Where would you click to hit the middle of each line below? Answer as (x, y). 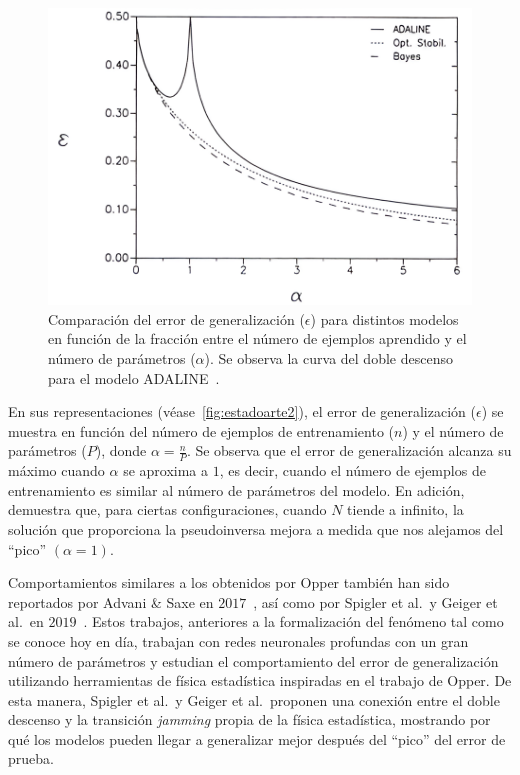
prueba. (31, 758)
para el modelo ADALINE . (134, 377)
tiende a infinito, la (405, 509)
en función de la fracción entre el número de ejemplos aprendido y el (257, 338)
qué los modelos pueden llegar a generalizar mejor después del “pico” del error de (257, 738)
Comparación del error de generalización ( (176, 318)
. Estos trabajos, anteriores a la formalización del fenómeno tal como (293, 621)
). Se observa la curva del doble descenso (328, 357)
